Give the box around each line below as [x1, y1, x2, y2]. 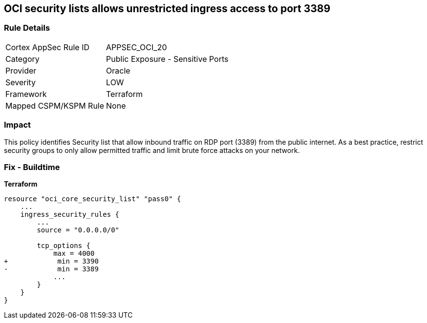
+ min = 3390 [4, 257, 99, 266]
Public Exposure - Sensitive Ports [106, 54, 229, 64]
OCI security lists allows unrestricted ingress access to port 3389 [4, 2, 331, 15]
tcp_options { [37, 242, 91, 250]
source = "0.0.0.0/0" [37, 226, 120, 234]
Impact [4, 120, 31, 130]
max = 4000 [53, 249, 95, 258]
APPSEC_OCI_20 [106, 42, 167, 52]
